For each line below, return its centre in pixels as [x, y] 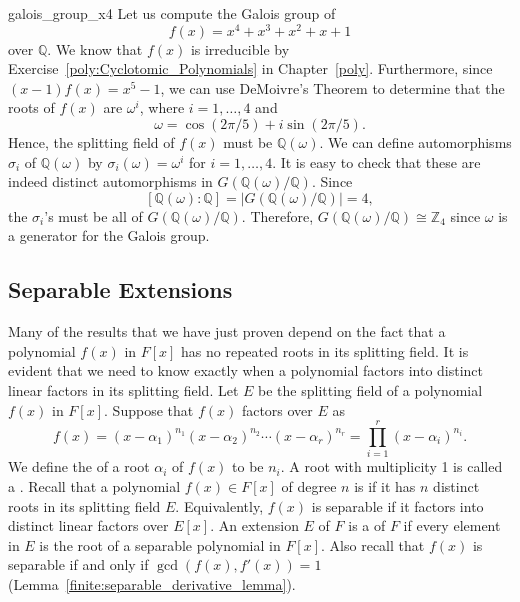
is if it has [385, 485]
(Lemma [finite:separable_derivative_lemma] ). [152, 583]
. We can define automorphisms [415, 142]
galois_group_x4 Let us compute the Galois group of [172, 13]
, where [162, 107]
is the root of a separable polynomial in [160, 544]
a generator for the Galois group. [109, 235]
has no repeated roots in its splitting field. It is [325, 350]
